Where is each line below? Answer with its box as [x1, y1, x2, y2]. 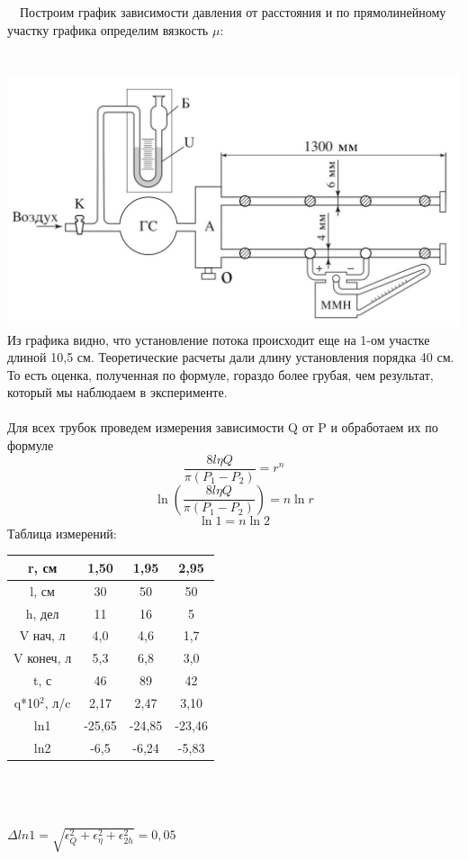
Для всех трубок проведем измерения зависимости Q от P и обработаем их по [7, 418, 438, 437]
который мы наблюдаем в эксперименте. [7, 383, 228, 402]
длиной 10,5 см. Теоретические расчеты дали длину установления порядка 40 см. [7, 348, 454, 367]
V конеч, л [13, 648, 72, 667]
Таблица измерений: [7, 523, 117, 542]
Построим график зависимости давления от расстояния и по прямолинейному [19, 3, 446, 21]
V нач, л [19, 626, 66, 645]
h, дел [25, 603, 59, 622]
